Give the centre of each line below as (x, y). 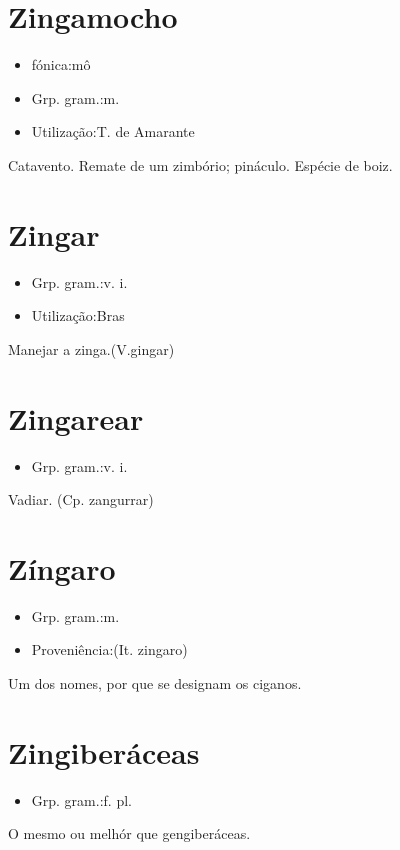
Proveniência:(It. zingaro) (109, 649)
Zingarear (76, 417)
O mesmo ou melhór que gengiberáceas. (129, 833)
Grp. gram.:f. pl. (81, 799)
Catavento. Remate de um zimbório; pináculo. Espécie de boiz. (200, 164)
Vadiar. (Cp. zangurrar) (81, 499)
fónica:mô (61, 64)
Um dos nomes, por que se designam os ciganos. (155, 683)
